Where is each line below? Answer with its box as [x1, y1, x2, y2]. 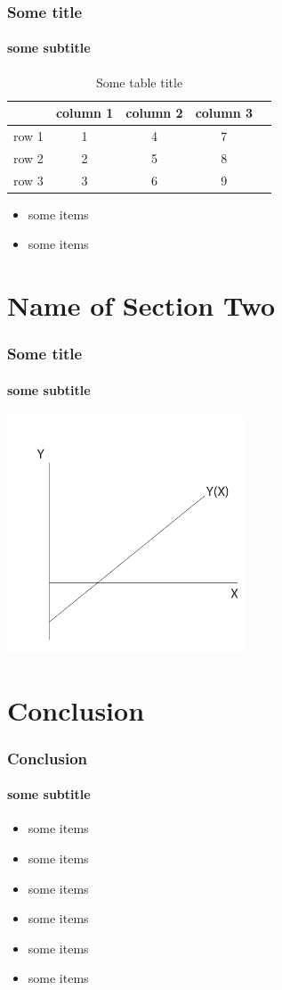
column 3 [195, 103, 254, 122]
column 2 [125, 103, 183, 122]
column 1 [55, 103, 114, 122]
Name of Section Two [7, 287, 276, 324]
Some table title [95, 72, 183, 91]
